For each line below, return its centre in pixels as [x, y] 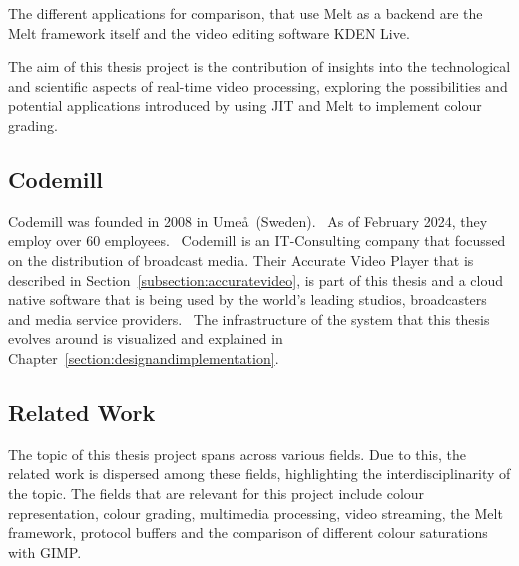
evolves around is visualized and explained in [145, 338]
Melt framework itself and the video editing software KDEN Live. [209, 32]
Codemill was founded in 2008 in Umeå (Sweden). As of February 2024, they [248, 220]
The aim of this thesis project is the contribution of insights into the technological [259, 66]
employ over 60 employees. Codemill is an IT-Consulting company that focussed [257, 240]
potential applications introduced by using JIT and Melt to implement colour [245, 105]
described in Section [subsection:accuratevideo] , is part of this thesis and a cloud [255, 279]
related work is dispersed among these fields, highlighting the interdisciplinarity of [259, 473]
